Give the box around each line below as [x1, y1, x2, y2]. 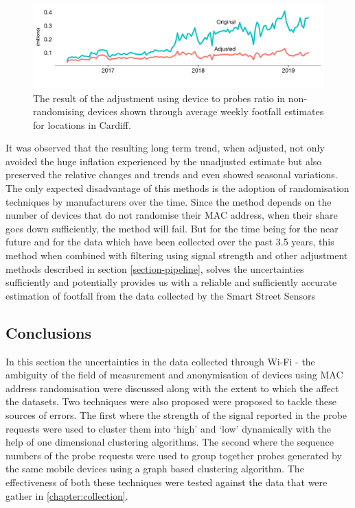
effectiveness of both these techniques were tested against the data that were [5, 474, 328, 489]
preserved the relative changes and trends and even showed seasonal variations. [5, 167, 338, 182]
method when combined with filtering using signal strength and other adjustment [5, 248, 348, 263]
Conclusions [5, 322, 92, 343]
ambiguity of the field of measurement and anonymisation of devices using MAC [5, 367, 343, 382]
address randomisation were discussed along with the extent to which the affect [5, 380, 339, 395]
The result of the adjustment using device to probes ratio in [33, 90, 286, 105]
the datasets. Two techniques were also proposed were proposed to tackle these [5, 394, 337, 409]
